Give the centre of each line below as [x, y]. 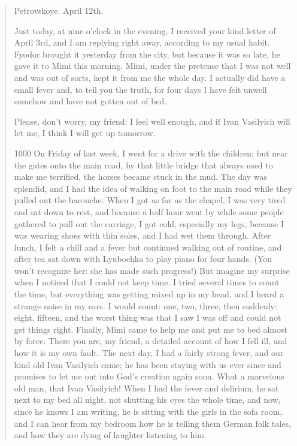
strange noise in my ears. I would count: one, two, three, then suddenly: [146, 305]
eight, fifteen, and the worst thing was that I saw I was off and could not [148, 317]
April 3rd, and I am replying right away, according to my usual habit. [142, 42]
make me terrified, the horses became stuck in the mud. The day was [141, 177]
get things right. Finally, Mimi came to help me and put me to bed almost [151, 329]
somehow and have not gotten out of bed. [90, 101]
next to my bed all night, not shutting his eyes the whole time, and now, [147, 400]
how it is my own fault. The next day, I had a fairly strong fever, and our [149, 353]
